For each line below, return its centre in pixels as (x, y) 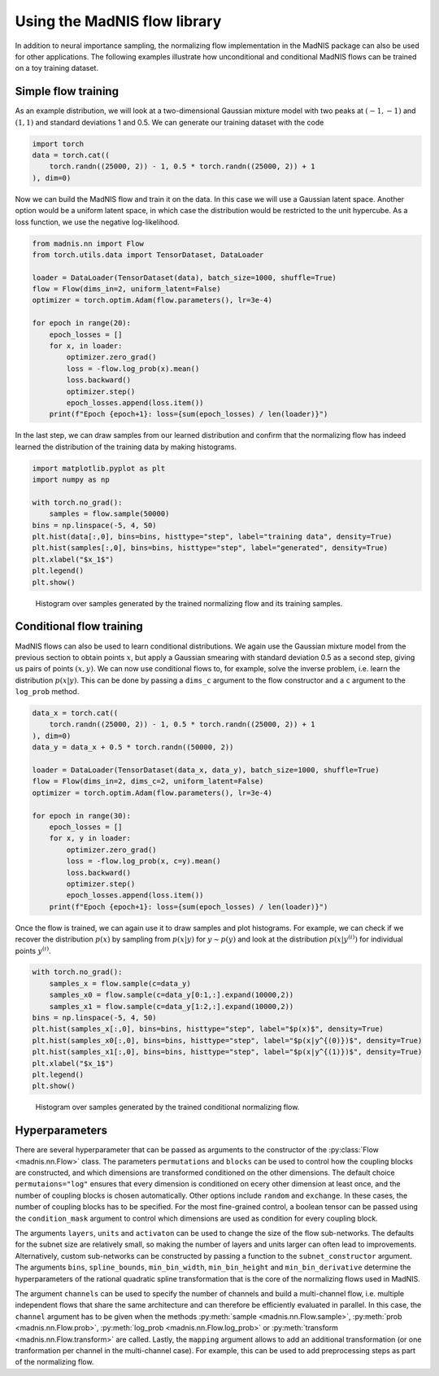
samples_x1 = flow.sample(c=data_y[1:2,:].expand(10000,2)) (172, 1006)
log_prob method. (47, 692)
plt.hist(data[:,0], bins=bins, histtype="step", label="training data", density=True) (212, 537)
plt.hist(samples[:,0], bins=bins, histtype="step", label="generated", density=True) (210, 548)
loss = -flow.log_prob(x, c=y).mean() (143, 861)
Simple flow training (67, 92)
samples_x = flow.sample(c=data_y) (120, 983)
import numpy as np (71, 480)
